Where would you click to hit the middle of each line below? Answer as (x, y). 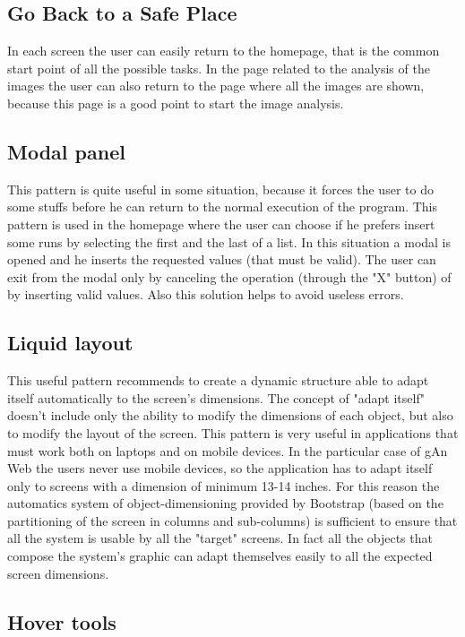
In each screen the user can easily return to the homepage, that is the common (224, 51)
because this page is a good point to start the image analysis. (176, 103)
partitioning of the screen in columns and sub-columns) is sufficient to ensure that (232, 520)
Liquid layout (70, 343)
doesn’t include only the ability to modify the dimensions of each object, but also (230, 415)
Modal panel (66, 151)
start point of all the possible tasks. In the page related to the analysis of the (219, 68)
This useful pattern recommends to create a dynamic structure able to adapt (218, 380)
